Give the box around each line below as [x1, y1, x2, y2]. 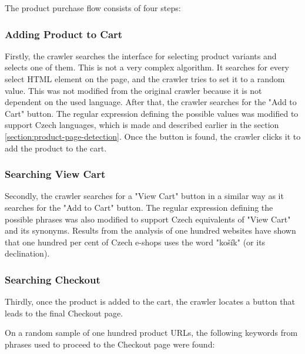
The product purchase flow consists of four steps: [5, 2, 181, 14]
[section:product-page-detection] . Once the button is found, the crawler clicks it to [5, 130, 301, 142]
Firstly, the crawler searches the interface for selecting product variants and [5, 49, 277, 62]
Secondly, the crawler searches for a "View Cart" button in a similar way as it [5, 190, 284, 202]
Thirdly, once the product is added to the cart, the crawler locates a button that [5, 295, 295, 308]
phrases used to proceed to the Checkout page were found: [5, 338, 215, 350]
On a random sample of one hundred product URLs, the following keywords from [5, 326, 298, 339]
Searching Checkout [5, 272, 100, 286]
